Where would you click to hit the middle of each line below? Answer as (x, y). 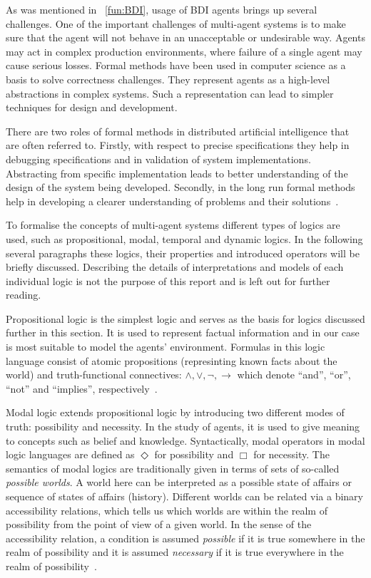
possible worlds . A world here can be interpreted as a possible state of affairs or (179, 482)
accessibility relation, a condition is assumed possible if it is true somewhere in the (185, 538)
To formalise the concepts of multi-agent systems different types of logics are (173, 225)
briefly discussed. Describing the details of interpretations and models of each (175, 267)
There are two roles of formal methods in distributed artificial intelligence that (178, 131)
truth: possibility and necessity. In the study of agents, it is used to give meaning (183, 427)
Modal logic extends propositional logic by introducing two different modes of (175, 412)
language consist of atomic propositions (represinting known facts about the (172, 360)
